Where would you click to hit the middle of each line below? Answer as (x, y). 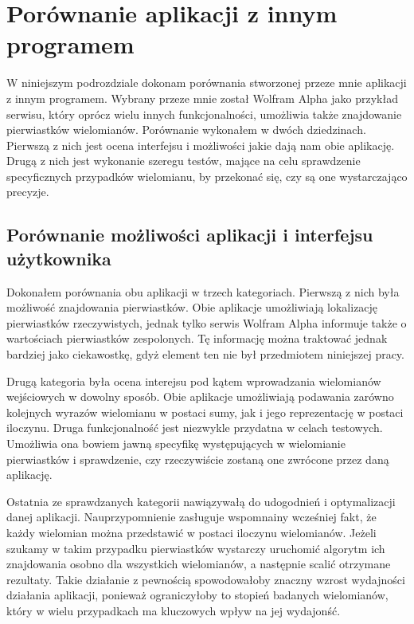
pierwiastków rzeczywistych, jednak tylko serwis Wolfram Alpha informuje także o (207, 322)
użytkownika (59, 258)
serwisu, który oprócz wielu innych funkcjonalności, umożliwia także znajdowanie (204, 114)
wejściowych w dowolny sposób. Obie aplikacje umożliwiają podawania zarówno (200, 396)
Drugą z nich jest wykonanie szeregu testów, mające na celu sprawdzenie (184, 161)
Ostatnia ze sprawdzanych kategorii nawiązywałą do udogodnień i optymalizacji (201, 501)
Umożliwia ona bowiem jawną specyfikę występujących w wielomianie (176, 443)
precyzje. (28, 192)
